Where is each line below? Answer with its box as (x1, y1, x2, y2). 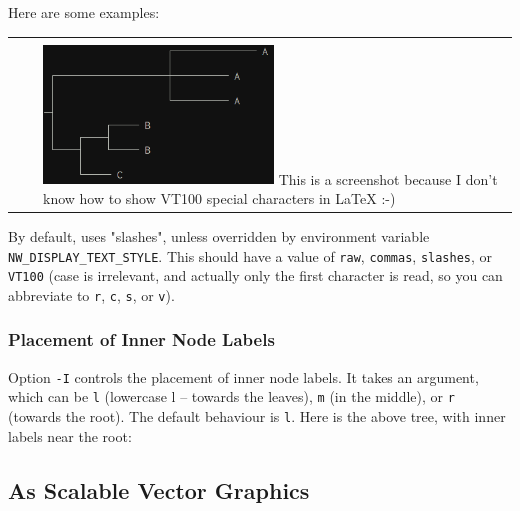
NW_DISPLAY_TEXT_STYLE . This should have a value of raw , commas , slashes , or (8, 245, 493, 266)
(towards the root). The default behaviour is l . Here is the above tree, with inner (8, 406, 506, 427)
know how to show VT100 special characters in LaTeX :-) (43, 187, 396, 208)
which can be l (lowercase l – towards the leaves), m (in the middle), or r (8, 386, 455, 407)
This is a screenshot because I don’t (278, 168, 498, 189)
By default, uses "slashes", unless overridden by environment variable (8, 225, 430, 246)
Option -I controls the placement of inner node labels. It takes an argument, (8, 366, 479, 387)
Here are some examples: (8, 2, 160, 22)
